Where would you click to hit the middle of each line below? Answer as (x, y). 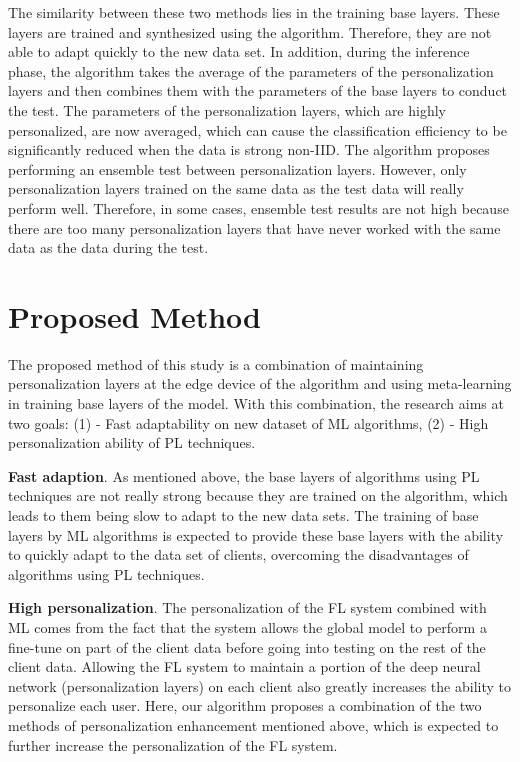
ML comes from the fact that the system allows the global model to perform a (247, 626)
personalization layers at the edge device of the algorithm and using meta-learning (260, 383)
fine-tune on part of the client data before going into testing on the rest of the (247, 646)
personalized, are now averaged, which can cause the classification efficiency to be (257, 129)
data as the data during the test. (108, 247)
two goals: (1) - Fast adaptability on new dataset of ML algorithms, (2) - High (248, 422)
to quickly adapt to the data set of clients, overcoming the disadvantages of (238, 554)
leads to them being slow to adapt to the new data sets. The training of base (243, 515)
